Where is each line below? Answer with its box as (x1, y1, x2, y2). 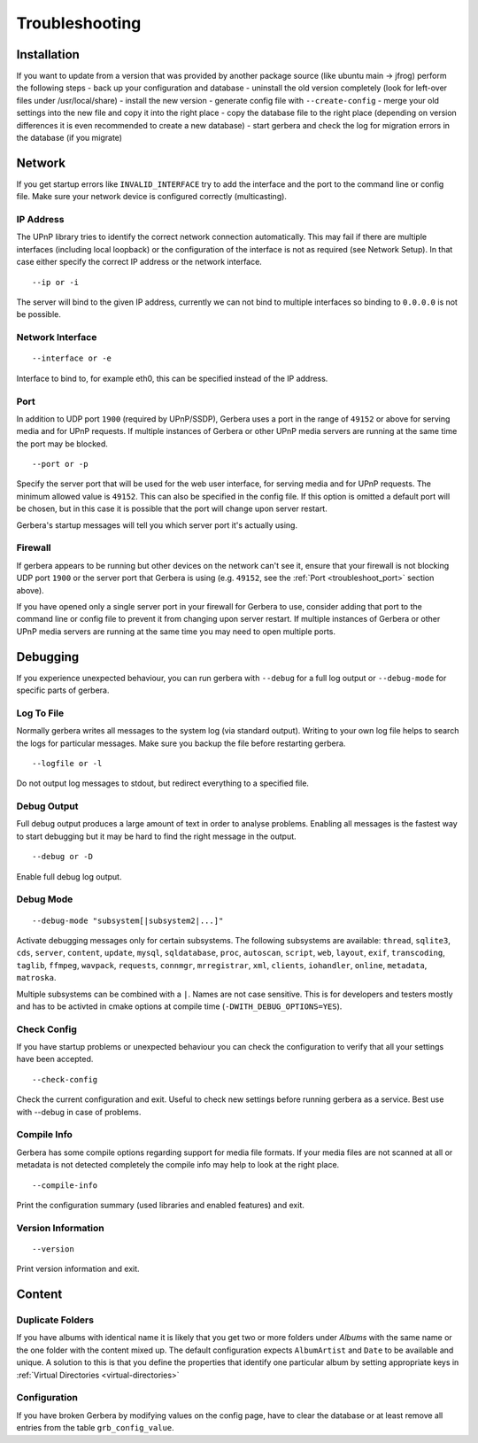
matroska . (16, 973, 57, 983)
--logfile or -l (32, 758, 103, 768)
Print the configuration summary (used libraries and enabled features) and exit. (16, 1199, 305, 1210)
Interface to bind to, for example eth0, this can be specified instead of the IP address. (16, 373, 328, 384)
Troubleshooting (16, 13, 142, 33)
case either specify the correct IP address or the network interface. (16, 257, 263, 268)
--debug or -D (32, 851, 93, 862)
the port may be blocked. (16, 438, 108, 449)
